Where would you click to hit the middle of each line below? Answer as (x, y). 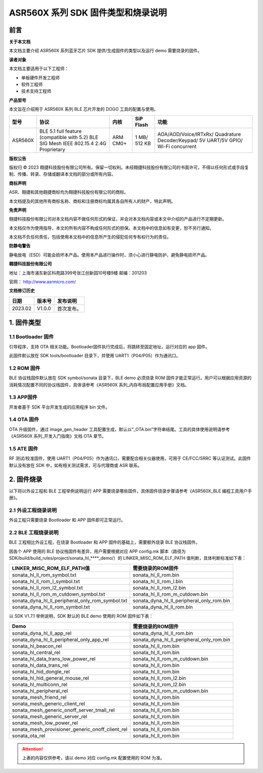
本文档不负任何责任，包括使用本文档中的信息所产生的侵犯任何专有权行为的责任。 (90, 237)
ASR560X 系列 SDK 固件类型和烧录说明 (88, 13)
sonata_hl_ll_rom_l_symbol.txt (46, 582)
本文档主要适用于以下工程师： (39, 69)
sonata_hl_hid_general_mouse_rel (51, 678)
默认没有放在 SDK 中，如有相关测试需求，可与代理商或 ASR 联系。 (75, 465)
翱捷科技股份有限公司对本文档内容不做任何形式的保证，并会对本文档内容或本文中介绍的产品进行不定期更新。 (118, 219)
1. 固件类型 (25, 323)
